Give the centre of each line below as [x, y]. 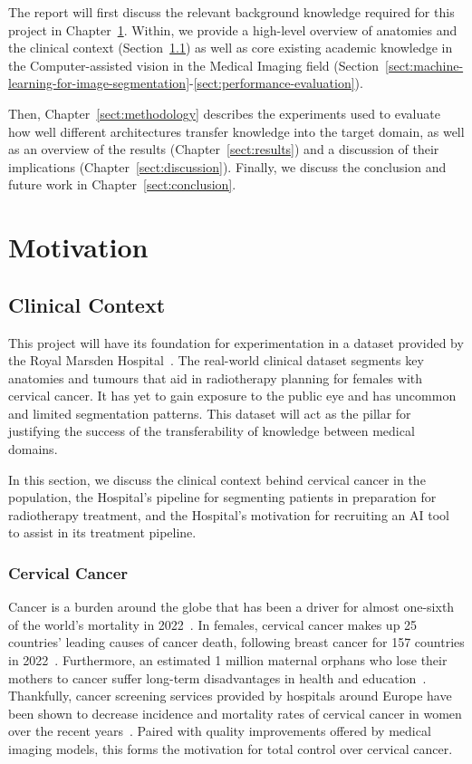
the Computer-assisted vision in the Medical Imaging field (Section [194, 65]
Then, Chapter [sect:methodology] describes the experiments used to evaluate [224, 113]
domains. [33, 449]
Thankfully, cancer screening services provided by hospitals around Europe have [230, 696]
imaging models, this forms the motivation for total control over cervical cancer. [231, 749]
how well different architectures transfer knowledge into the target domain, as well [236, 131]
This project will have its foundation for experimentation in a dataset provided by [236, 342]
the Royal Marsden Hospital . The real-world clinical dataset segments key [216, 360]
